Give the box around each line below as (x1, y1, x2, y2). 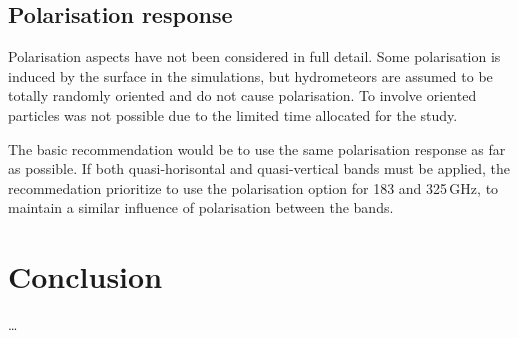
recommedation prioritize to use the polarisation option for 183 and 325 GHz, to (8, 177, 499, 198)
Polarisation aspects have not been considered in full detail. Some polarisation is (8, 46, 501, 67)
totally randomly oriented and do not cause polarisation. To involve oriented (8, 85, 477, 106)
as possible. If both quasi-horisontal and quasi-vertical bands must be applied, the (8, 158, 511, 179)
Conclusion (8, 256, 163, 297)
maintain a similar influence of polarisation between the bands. (8, 197, 394, 218)
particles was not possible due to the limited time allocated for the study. (8, 104, 458, 125)
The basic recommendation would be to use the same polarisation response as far (8, 138, 506, 159)
